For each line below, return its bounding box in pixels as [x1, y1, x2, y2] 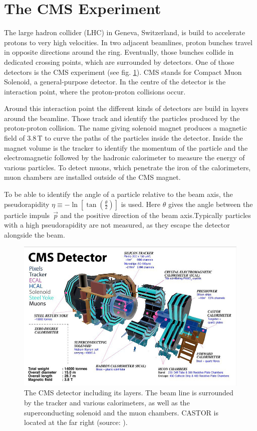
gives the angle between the [168, 198, 253, 209]
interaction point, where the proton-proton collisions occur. [4, 86, 186, 96]
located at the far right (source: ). [24, 417, 128, 427]
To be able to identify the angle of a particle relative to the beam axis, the [4, 189, 233, 199]
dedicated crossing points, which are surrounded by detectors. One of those [4, 56, 234, 67]
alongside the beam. [4, 229, 65, 240]
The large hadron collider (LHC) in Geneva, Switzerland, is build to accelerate [4, 27, 245, 38]
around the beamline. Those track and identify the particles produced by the [4, 113, 240, 123]
